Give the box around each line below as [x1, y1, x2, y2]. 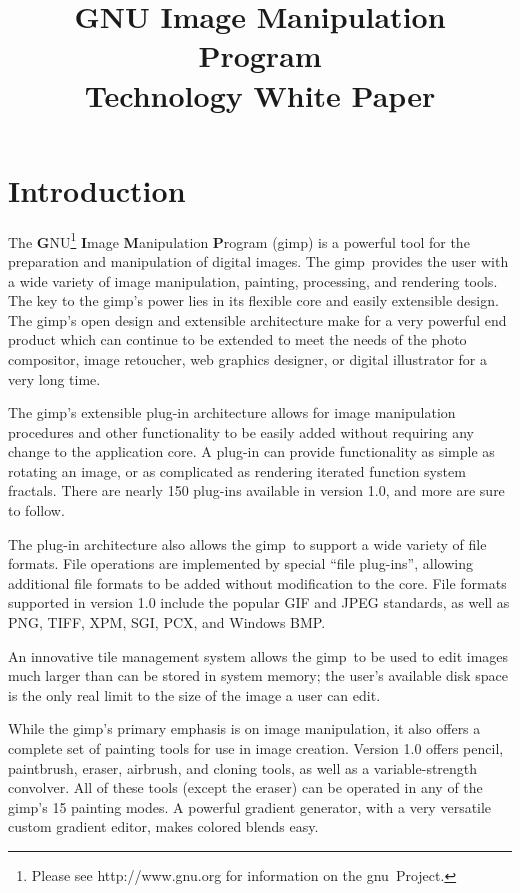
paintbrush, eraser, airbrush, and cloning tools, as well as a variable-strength [8, 757, 478, 778]
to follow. [8, 500, 65, 521]
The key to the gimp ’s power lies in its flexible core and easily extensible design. [8, 290, 499, 311]
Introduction [8, 169, 186, 210]
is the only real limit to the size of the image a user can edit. [8, 684, 381, 705]
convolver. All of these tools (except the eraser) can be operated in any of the [8, 777, 483, 798]
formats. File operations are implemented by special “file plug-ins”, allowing [8, 553, 473, 574]
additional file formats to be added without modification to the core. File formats [8, 572, 507, 593]
